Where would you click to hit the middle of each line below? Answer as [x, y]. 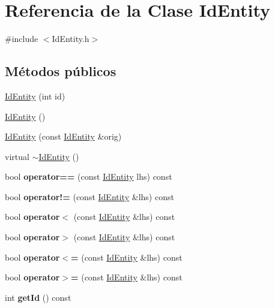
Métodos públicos [61, 71]
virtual [17, 156]
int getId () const [38, 297]
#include [22, 39]
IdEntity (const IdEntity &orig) [63, 136]
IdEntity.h [71, 39]
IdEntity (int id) [35, 96]
